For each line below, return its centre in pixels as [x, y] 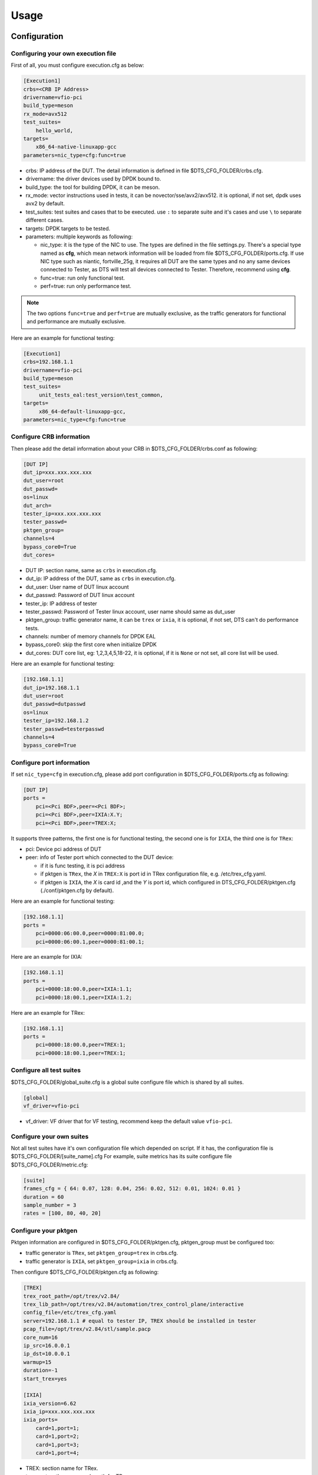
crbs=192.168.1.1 [48, 362]
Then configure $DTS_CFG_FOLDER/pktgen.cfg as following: [85, 1272]
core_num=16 [41, 1337]
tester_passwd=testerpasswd [64, 729]
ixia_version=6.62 [50, 1403]
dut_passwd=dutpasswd [54, 704]
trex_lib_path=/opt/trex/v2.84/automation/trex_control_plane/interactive [134, 1304]
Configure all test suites [46, 1070]
